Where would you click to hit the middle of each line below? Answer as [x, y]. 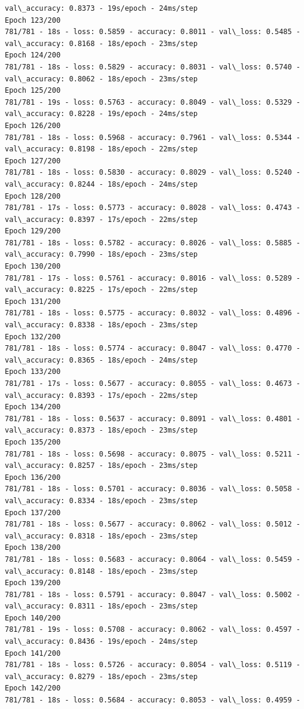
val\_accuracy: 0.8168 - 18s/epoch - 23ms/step [101, 43]
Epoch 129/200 [33, 231]
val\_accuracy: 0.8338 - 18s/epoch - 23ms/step [101, 325]
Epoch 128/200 [33, 196]
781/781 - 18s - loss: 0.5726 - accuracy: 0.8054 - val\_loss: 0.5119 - [153, 665]
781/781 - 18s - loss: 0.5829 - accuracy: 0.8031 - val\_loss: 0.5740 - [153, 67]
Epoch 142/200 [33, 688]
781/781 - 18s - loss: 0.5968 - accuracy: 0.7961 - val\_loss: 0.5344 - [153, 137]
